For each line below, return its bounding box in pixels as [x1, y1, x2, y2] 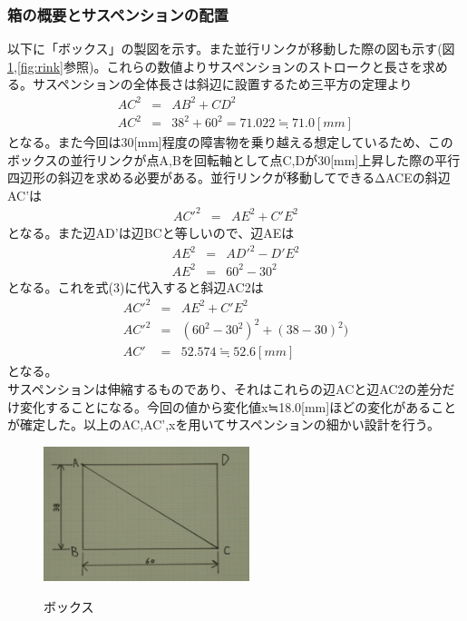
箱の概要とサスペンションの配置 [7, 3, 229, 25]
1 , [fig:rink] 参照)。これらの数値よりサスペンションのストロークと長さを [7, 56, 423, 75]
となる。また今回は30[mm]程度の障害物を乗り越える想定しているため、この [7, 133, 453, 152]
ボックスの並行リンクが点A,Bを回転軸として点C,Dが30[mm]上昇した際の [7, 150, 435, 169]
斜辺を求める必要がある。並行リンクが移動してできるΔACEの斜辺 [57, 168, 451, 187]
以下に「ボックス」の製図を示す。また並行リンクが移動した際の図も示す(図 [7, 39, 455, 58]
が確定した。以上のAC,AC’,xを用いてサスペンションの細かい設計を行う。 [7, 415, 440, 434]
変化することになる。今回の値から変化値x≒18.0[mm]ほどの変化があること [19, 397, 457, 416]
